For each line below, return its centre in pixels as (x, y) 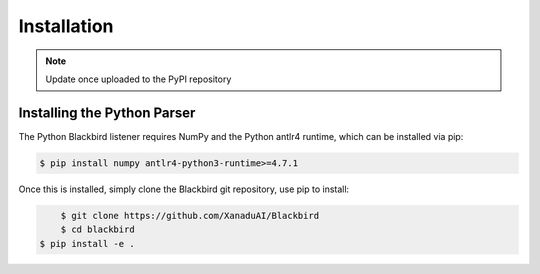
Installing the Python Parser (107, 112)
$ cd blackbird (97, 229)
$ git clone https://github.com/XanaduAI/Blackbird (190, 215)
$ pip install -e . (87, 243)
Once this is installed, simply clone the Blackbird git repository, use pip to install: (184, 189)
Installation (66, 26)
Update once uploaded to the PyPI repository (138, 79)
